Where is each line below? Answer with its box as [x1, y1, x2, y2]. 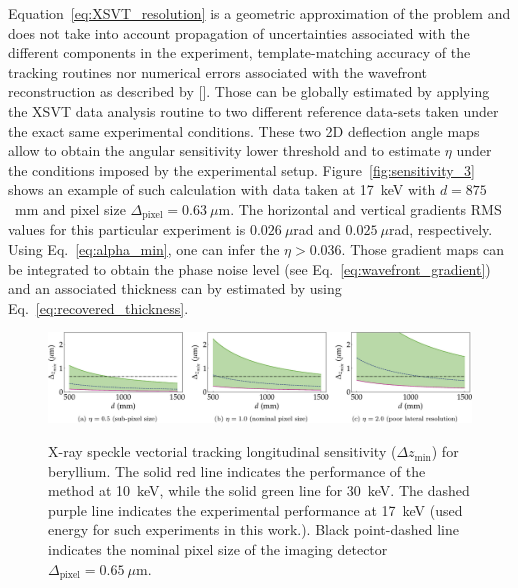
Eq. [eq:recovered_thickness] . [8, 297, 189, 318]
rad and [293, 219, 341, 240]
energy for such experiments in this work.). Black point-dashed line [48, 519, 459, 540]
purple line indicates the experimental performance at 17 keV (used [48, 499, 463, 520]
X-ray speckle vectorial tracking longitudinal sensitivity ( [48, 441, 397, 462]
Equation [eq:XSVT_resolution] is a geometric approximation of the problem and [8, 3, 511, 23]
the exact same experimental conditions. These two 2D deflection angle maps [8, 120, 480, 141]
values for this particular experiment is [8, 219, 246, 240]
